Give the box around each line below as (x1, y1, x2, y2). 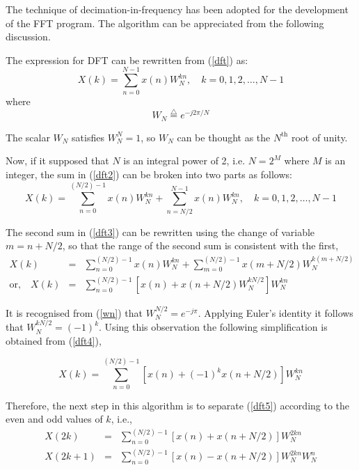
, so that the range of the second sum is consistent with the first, (62, 238, 339, 253)
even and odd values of (6, 412, 103, 426)
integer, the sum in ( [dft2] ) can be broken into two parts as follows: (6, 166, 292, 181)
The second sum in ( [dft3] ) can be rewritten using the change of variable (6, 224, 315, 239)
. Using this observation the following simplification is (99, 320, 328, 334)
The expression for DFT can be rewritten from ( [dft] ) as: (6, 52, 248, 67)
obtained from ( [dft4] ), (6, 333, 102, 347)
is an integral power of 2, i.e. (123, 153, 246, 168)
